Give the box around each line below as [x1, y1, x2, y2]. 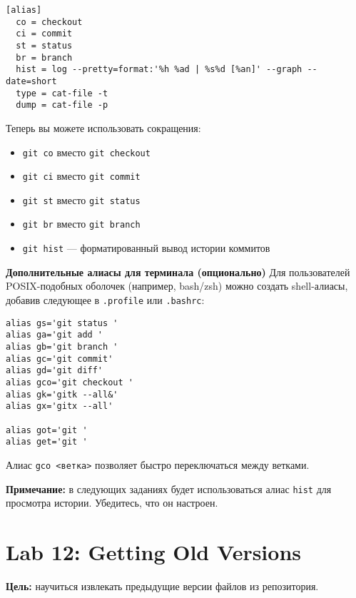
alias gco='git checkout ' [6, 377, 133, 387]
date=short [6, 76, 57, 86]
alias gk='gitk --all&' [6, 389, 118, 400]
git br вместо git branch [22, 216, 141, 231]
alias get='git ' [6, 437, 88, 447]
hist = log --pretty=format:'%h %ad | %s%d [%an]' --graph [16, 64, 302, 75]
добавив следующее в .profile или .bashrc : [6, 292, 205, 307]
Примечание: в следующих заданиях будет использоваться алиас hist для [6, 481, 332, 496]
